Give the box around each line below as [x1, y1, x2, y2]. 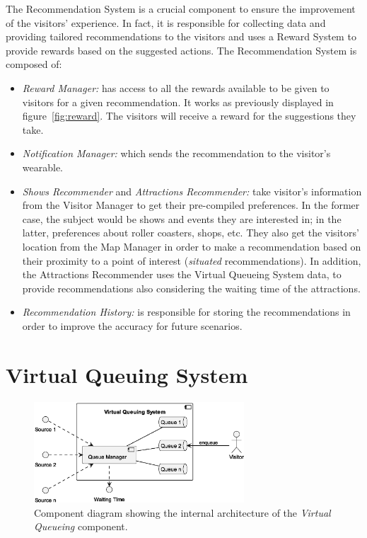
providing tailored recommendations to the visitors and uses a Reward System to [6, 29, 356, 44]
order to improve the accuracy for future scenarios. [22, 318, 243, 333]
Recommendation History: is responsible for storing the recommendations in [22, 304, 351, 319]
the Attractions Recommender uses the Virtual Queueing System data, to [22, 267, 342, 282]
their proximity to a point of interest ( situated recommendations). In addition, [22, 253, 361, 268]
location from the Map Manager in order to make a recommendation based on [22, 239, 361, 253]
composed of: [6, 57, 62, 71]
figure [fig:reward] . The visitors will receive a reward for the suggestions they [22, 108, 356, 123]
